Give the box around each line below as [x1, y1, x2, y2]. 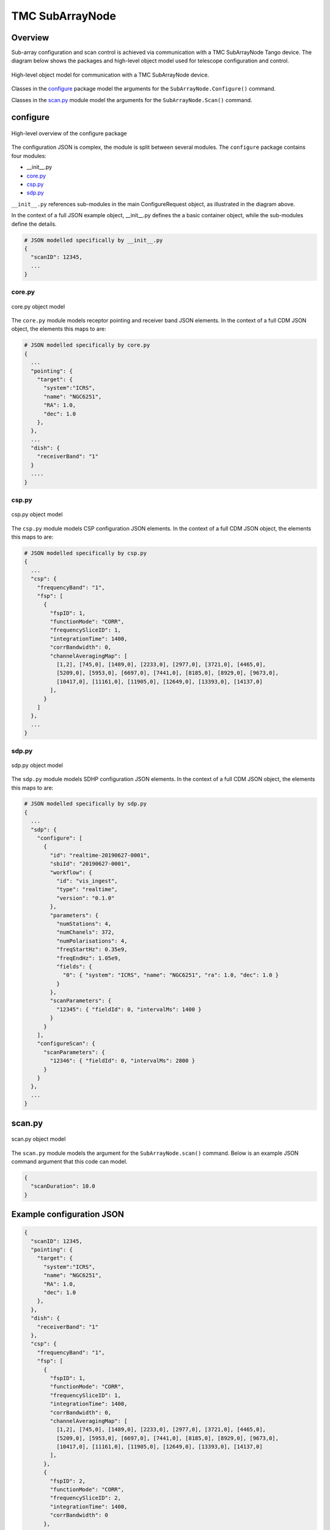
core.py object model [11, 303, 65, 310]
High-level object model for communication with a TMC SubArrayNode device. [11, 71, 210, 78]
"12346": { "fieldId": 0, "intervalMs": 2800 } [50, 1058, 196, 1064]
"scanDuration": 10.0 [31, 1183, 96, 1190]
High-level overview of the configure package [11, 130, 127, 137]
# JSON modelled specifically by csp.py [24, 550, 147, 556]
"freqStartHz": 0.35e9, [56, 946, 128, 953]
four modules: [11, 152, 47, 159]
